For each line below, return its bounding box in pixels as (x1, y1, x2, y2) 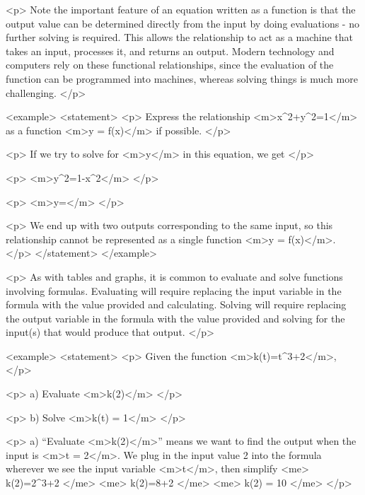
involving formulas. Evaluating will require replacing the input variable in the (6, 283, 342, 298)
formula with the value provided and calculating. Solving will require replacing (6, 297, 347, 312)
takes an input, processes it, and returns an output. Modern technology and (6, 43, 335, 58)
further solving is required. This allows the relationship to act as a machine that (6, 30, 354, 45)
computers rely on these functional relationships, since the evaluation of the (6, 57, 334, 72)
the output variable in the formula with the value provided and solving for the (6, 310, 345, 325)
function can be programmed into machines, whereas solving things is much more (6, 71, 358, 86)
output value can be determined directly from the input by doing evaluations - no (6, 16, 359, 30)
